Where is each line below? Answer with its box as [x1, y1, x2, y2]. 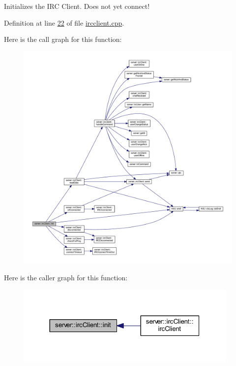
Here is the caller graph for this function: [4, 272, 128, 282]
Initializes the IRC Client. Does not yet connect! [4, 1, 150, 11]
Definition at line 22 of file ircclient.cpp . [4, 17, 124, 28]
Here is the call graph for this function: [4, 34, 122, 44]
